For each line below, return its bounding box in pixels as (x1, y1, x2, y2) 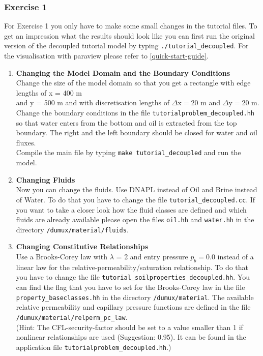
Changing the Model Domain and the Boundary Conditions (16, 67, 230, 78)
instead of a (217, 251, 254, 262)
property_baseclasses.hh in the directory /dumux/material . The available (16, 291, 254, 302)
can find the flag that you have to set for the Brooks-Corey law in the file (16, 282, 245, 292)
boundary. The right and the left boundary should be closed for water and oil (16, 127, 257, 138)
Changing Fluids (16, 174, 75, 185)
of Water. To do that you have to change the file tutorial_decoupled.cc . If (16, 194, 255, 204)
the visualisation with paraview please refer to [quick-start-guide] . (4, 50, 209, 61)
